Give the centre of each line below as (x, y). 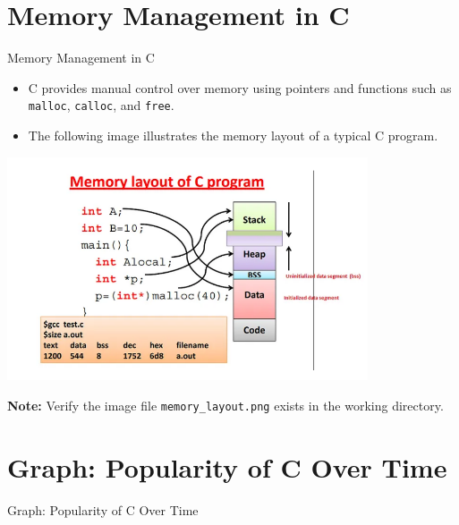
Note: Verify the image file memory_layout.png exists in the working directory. (225, 406)
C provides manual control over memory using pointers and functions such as (240, 87)
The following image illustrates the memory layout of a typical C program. (233, 135)
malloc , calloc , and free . (101, 105)
